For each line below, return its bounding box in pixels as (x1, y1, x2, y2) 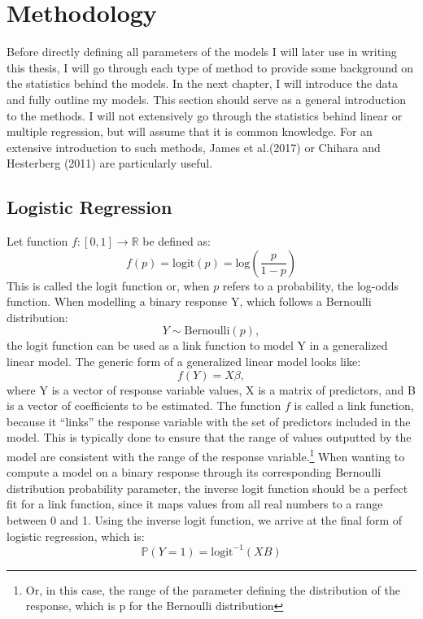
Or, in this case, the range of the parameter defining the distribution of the (25, 581, 400, 598)
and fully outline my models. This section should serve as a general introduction (7, 90, 406, 107)
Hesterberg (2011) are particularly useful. (7, 155, 213, 172)
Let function (7, 233, 68, 250)
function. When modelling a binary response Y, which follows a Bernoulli (7, 293, 372, 310)
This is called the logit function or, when (7, 277, 210, 294)
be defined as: (142, 233, 211, 250)
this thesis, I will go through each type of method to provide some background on (7, 59, 414, 76)
